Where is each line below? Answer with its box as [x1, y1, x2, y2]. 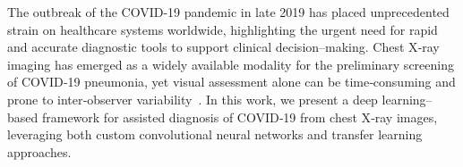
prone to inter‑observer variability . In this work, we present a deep [7, 89, 378, 108]
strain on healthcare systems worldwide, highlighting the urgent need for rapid [7, 20, 438, 38]
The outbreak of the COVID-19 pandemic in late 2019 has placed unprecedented [7, 3, 450, 21]
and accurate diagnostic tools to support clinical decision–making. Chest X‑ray [7, 38, 440, 56]
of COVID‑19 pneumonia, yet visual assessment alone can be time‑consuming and [7, 72, 456, 91]
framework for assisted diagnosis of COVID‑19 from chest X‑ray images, [41, 107, 438, 126]
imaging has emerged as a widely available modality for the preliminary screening [7, 54, 454, 73]
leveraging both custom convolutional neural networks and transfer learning [7, 125, 423, 144]
